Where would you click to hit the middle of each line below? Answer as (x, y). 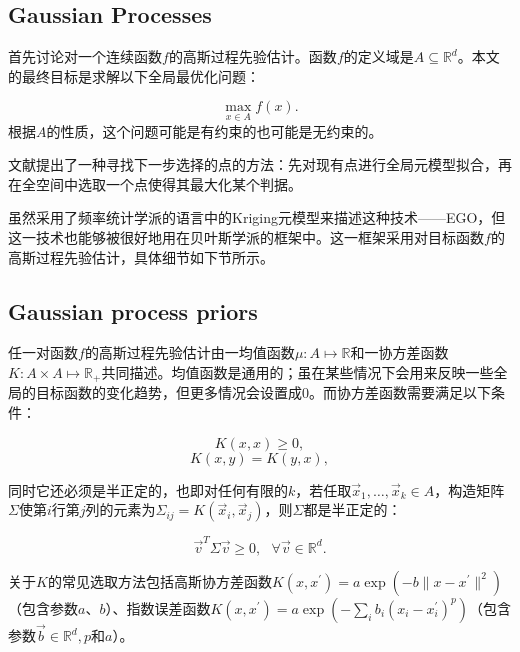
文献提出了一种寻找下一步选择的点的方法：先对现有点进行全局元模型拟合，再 (260, 164)
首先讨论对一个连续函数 (85, 56)
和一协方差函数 (399, 352)
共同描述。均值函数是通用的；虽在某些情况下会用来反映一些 (297, 371)
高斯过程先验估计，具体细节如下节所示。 (141, 256)
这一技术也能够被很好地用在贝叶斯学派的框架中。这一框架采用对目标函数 (246, 236)
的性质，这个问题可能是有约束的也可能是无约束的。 (214, 130)
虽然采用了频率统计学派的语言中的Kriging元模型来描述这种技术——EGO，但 (257, 217)
